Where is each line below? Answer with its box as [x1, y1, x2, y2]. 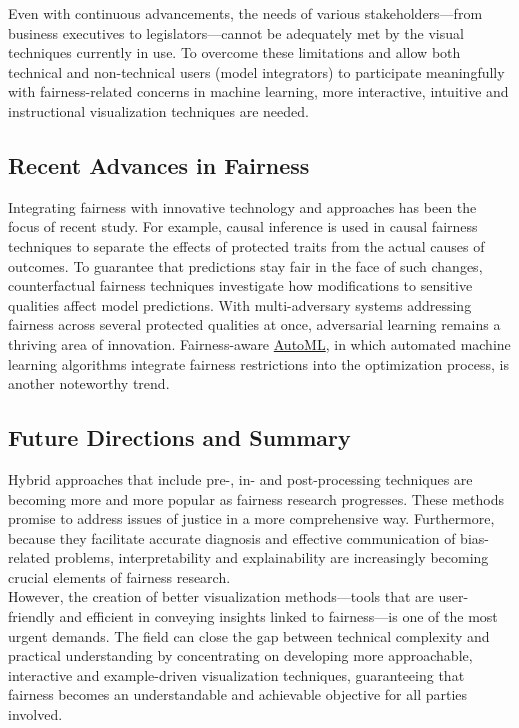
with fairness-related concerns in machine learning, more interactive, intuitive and [8, 81, 509, 102]
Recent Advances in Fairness [8, 149, 310, 180]
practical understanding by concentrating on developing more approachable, [8, 645, 473, 666]
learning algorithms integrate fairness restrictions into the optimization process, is [8, 353, 510, 374]
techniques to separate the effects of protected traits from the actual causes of [8, 235, 485, 256]
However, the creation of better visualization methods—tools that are [8, 586, 434, 607]
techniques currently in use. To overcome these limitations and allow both [8, 42, 461, 63]
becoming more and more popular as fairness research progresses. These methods [8, 488, 505, 509]
